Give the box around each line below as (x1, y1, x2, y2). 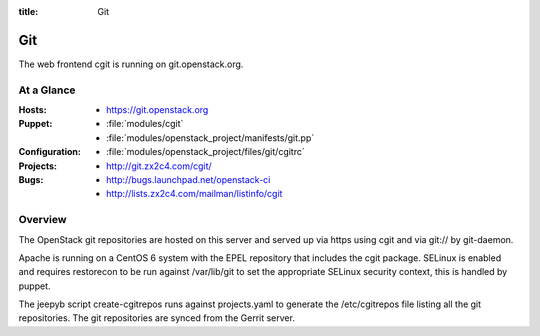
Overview (18, 213, 67, 227)
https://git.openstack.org (106, 104, 209, 116)
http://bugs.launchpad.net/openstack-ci (106, 174, 271, 185)
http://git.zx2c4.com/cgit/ (106, 160, 212, 172)
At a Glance (18, 83, 76, 97)
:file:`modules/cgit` (106, 118, 184, 130)
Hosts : (18, 104, 47, 116)
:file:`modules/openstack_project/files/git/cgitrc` (106, 146, 305, 158)
